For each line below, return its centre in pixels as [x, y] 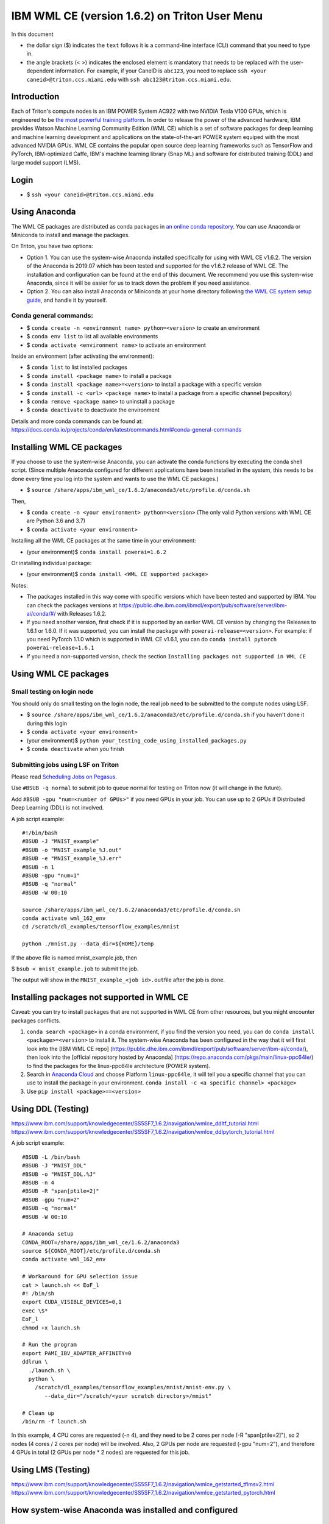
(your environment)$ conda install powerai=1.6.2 [97, 552]
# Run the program [50, 1345]
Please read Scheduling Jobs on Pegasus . [64, 777]
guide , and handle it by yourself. [67, 300]
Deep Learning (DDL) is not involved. [58, 808]
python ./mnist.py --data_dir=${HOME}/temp [88, 944]
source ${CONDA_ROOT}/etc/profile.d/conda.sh [91, 1251]
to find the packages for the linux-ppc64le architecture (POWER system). [118, 1066]
